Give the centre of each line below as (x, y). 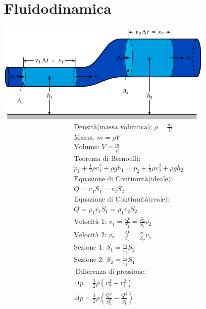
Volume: (87, 147)
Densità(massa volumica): (113, 127)
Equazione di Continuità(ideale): (124, 180)
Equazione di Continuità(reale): (122, 199)
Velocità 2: (90, 235)
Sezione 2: (89, 260)
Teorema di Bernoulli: (107, 159)
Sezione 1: (89, 248)
